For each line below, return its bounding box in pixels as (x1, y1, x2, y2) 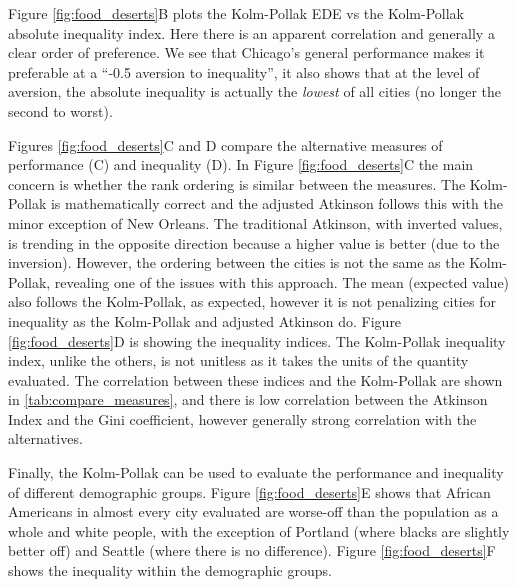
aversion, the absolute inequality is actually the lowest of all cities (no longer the (8, 81, 502, 102)
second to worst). (8, 100, 113, 121)
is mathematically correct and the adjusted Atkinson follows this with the (50, 193, 503, 214)
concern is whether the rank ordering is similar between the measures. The (8, 173, 466, 194)
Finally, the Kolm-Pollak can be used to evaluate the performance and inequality (8, 462, 504, 483)
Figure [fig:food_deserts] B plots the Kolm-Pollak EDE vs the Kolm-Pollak (8, 3, 465, 23)
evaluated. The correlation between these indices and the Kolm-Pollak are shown (8, 369, 503, 390)
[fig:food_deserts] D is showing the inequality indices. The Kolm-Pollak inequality (8, 330, 506, 351)
